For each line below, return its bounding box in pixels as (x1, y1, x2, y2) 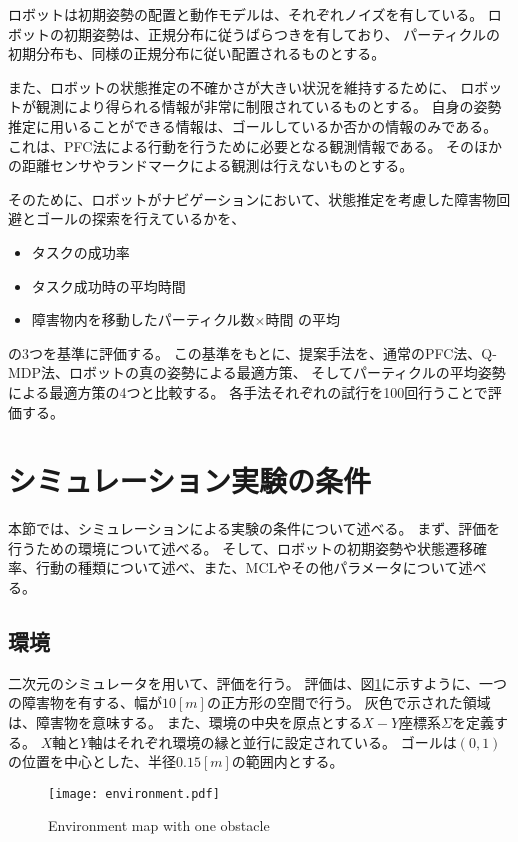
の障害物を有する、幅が (8, 692, 162, 713)
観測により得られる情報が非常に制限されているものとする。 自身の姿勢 (35, 96, 502, 117)
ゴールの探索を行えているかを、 (35, 208, 246, 229)
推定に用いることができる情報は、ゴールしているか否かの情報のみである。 (8, 115, 498, 136)
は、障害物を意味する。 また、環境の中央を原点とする (8, 711, 363, 732)
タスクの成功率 (31, 241, 130, 262)
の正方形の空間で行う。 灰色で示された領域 (206, 692, 491, 713)
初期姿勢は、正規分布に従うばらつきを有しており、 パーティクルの (63, 23, 500, 44)
